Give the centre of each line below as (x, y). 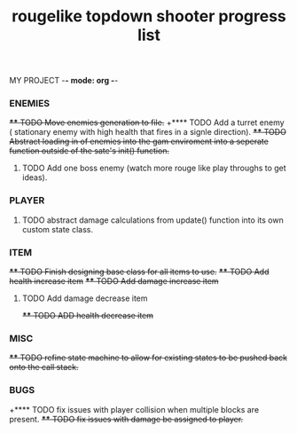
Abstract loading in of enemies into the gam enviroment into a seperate (139, 142)
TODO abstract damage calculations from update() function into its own (152, 220)
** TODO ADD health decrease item (87, 316)
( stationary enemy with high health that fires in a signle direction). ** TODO (148, 132)
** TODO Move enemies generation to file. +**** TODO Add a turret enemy (147, 122)
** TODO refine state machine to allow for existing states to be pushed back (148, 358)
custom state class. (58, 229)
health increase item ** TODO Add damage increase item (114, 281)
